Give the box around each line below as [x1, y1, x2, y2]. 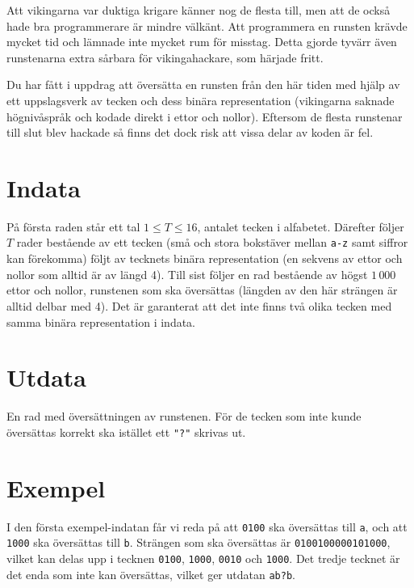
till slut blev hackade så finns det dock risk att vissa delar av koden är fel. [6, 124, 374, 141]
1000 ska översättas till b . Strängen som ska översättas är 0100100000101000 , [6, 534, 391, 551]
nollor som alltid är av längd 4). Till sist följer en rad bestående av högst [6, 265, 368, 282]
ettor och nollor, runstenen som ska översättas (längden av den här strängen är [6, 281, 398, 298]
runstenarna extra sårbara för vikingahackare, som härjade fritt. [6, 49, 324, 66]
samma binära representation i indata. [6, 313, 196, 330]
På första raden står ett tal [6, 218, 140, 235]
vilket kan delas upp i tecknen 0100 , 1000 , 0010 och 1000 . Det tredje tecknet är [6, 549, 400, 566]
